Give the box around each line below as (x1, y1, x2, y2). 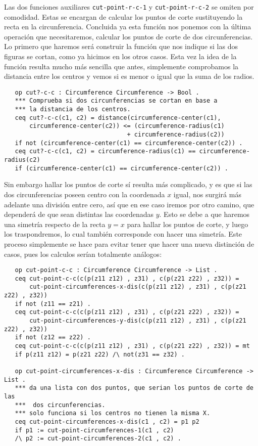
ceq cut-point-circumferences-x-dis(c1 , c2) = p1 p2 (15, 418, 199, 425)
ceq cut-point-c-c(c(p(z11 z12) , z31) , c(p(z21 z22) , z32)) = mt (15, 342, 250, 350)
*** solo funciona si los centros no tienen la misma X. (15, 410, 211, 417)
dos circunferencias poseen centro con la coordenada (4, 189, 165, 199)
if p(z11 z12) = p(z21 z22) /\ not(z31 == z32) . (15, 350, 185, 358)
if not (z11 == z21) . (15, 300, 91, 307)
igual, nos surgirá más (173, 189, 241, 199)
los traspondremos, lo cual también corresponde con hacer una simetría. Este (4, 229, 242, 239)
